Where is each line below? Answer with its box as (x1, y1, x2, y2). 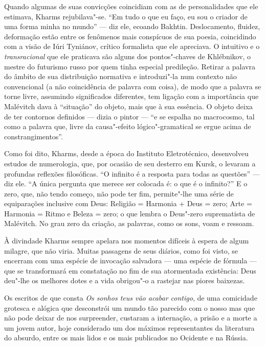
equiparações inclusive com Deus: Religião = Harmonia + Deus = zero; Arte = (4, 198, 252, 209)
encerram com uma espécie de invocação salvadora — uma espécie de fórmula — (4, 255, 257, 266)
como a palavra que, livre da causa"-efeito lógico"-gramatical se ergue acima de (4, 121, 251, 132)
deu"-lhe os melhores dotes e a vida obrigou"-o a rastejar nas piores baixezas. (4, 275, 245, 286)
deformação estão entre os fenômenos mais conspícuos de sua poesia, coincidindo (4, 31, 256, 41)
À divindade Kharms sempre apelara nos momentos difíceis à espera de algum (4, 235, 249, 246)
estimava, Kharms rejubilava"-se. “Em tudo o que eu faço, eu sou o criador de (4, 11, 248, 21)
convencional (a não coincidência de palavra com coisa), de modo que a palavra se (4, 81, 261, 91)
